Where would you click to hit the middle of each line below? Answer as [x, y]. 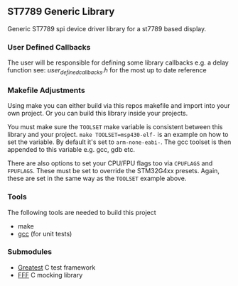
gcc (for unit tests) [45, 233]
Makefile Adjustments [46, 90]
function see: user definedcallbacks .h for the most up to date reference [107, 71]
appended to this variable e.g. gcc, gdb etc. [71, 150]
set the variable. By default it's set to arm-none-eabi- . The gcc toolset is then [119, 142]
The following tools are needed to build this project [82, 212]
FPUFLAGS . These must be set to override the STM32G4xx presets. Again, [114, 171]
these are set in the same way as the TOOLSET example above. [97, 178]
